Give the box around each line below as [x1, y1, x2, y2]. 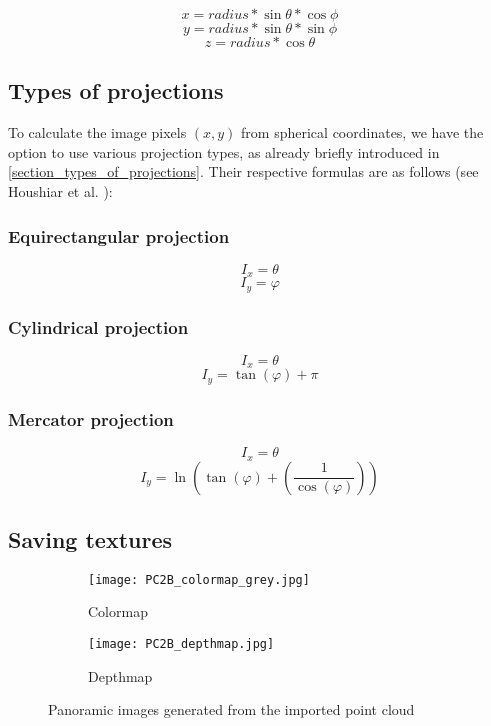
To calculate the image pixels [8, 122, 187, 143]
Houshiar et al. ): [8, 180, 113, 201]
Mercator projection [8, 406, 174, 431]
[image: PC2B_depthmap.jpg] [88, 636, 275, 651]
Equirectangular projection [8, 223, 230, 248]
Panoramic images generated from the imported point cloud [48, 699, 415, 720]
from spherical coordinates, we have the [241, 122, 484, 143]
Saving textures [8, 523, 173, 554]
